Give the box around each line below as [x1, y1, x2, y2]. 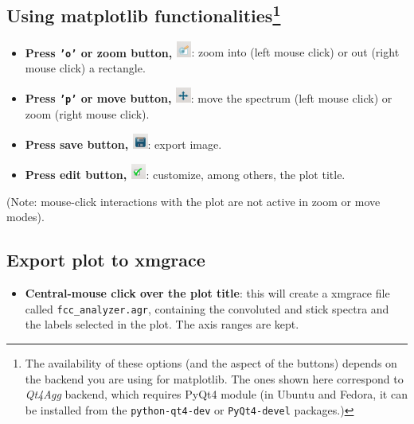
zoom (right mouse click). [25, 106, 150, 123]
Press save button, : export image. [25, 136, 222, 153]
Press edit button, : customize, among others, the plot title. [25, 166, 346, 183]
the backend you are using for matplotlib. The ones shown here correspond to [25, 370, 404, 387]
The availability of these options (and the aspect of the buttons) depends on [25, 355, 397, 371]
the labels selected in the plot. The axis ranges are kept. [25, 316, 299, 333]
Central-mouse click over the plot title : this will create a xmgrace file [25, 285, 390, 301]
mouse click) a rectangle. [25, 60, 146, 76]
